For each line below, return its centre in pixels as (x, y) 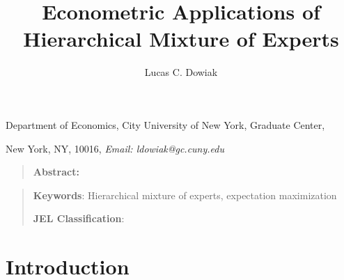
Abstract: (56, 172)
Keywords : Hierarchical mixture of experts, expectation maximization (185, 195)
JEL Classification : (79, 218)
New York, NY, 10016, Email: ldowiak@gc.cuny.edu (115, 148)
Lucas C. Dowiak (181, 72)
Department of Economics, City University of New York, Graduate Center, (165, 124)
